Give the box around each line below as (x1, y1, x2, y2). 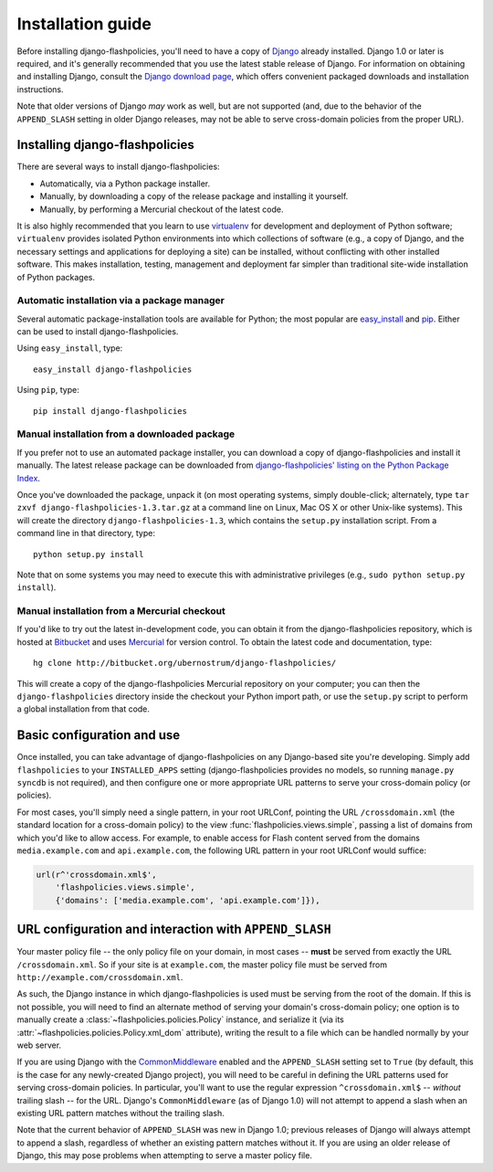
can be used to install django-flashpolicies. (16, 326, 179, 337)
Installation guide (16, 14, 152, 34)
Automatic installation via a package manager (16, 294, 226, 307)
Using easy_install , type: (16, 343, 123, 354)
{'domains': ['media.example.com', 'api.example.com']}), (55, 895, 320, 905)
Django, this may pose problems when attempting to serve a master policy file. (16, 1150, 312, 1161)
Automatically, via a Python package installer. (39, 178, 211, 189)
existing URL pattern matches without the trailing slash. (16, 1107, 225, 1118)
